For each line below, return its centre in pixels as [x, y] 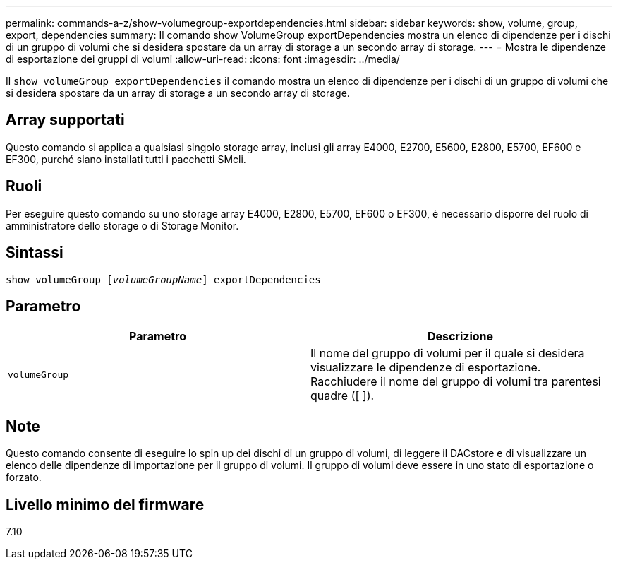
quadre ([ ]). [343, 396]
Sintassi [35, 253]
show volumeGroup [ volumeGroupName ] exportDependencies [163, 279]
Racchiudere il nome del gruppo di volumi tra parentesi [456, 382]
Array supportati [65, 120]
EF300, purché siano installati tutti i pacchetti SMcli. [126, 159]
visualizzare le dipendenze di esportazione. [426, 368]
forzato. [24, 477]
